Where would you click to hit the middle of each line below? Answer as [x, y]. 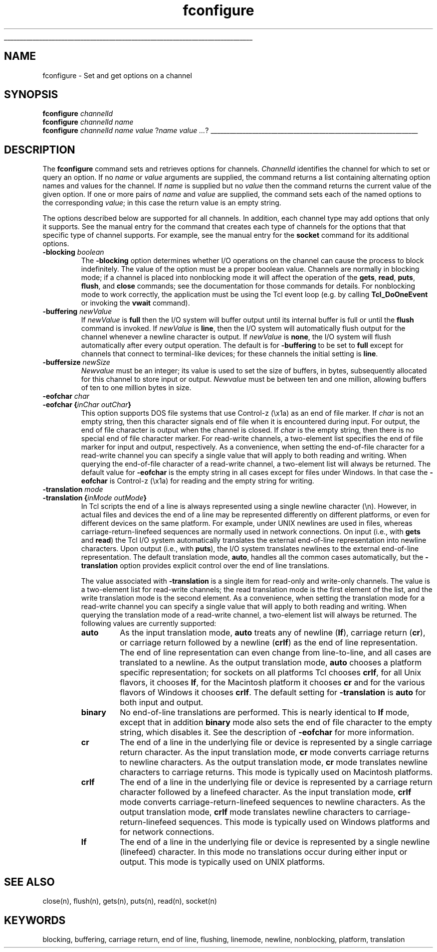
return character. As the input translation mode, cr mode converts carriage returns [274, 752]
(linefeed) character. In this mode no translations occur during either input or [264, 852]
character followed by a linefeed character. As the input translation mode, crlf [266, 792]
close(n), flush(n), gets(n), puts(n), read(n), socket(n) [130, 901]
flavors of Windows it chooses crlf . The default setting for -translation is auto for [273, 693]
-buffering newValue [77, 312]
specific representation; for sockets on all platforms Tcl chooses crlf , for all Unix [271, 673]
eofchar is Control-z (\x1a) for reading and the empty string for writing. [198, 481]
